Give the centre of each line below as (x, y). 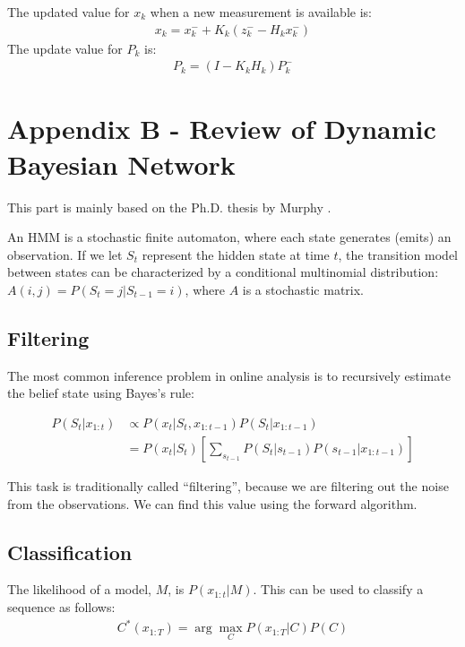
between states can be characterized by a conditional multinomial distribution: (223, 272)
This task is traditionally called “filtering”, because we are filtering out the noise (228, 485)
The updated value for (69, 12)
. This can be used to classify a (338, 589)
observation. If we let (65, 254)
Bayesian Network (121, 164)
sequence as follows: (61, 606)
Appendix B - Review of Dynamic (222, 129)
